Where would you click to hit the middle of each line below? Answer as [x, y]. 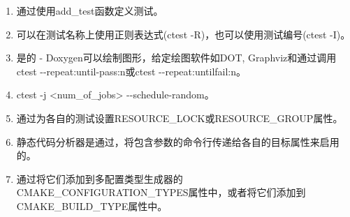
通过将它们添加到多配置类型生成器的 [100, 178]
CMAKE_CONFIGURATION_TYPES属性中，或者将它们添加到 [161, 192]
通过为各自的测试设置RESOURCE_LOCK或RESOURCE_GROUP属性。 [180, 118]
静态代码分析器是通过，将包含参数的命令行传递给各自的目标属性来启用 [178, 141]
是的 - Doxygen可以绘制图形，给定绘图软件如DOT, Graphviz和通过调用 [176, 58]
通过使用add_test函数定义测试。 [90, 10]
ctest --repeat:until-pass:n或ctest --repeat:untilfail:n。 [131, 71]
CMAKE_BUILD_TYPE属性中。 [92, 205]
